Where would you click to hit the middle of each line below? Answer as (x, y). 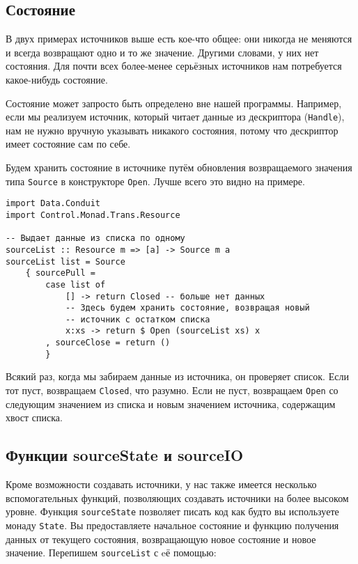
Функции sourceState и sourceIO (125, 455)
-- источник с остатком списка (138, 319)
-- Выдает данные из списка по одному (95, 238)
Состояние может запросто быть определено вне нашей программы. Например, (174, 103)
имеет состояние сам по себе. (68, 144)
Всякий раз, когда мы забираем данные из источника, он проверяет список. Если (177, 376)
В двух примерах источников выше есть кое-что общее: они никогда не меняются (179, 39)
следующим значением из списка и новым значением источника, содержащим (171, 404)
